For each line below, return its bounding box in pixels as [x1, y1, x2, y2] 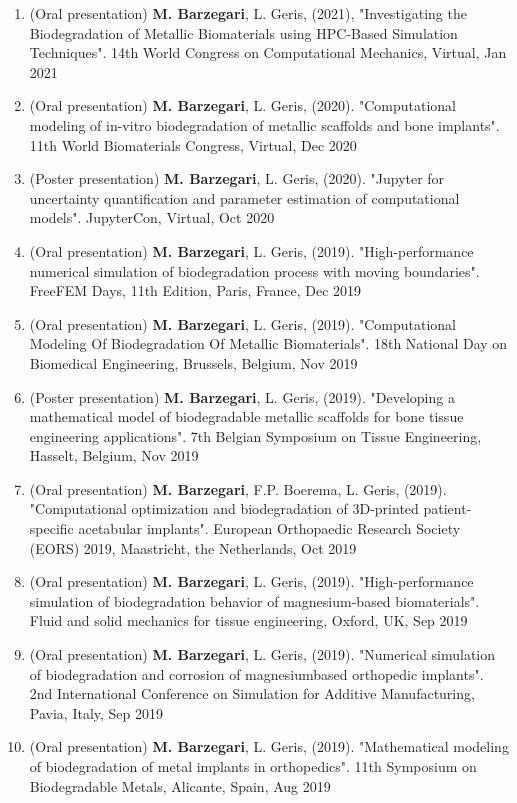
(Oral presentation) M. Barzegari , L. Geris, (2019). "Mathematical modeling [29, 736, 509, 757]
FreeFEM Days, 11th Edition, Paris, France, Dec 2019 [29, 280, 362, 301]
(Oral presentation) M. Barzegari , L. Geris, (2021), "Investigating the [29, 3, 467, 23]
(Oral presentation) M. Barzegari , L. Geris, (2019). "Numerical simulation [29, 644, 495, 665]
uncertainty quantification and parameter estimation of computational [29, 187, 460, 208]
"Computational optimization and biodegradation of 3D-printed [29, 498, 419, 519]
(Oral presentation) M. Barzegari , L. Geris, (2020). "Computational [29, 95, 457, 116]
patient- [423, 498, 472, 519]
